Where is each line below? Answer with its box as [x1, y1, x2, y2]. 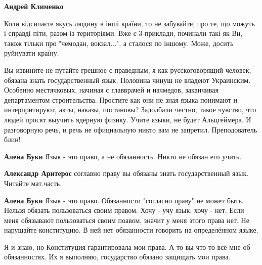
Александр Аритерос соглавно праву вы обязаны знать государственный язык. [4, 168, 249, 179]
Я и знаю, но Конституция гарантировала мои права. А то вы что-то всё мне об [4, 241, 250, 252]
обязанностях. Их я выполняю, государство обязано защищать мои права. [4, 251, 231, 262]
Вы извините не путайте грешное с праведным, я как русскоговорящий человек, [4, 64, 251, 75]
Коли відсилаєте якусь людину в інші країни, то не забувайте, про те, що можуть [4, 18, 255, 28]
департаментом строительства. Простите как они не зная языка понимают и [4, 94, 238, 105]
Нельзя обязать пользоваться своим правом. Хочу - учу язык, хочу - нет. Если [4, 205, 244, 215]
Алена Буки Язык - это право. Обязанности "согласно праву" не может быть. [4, 195, 244, 205]
